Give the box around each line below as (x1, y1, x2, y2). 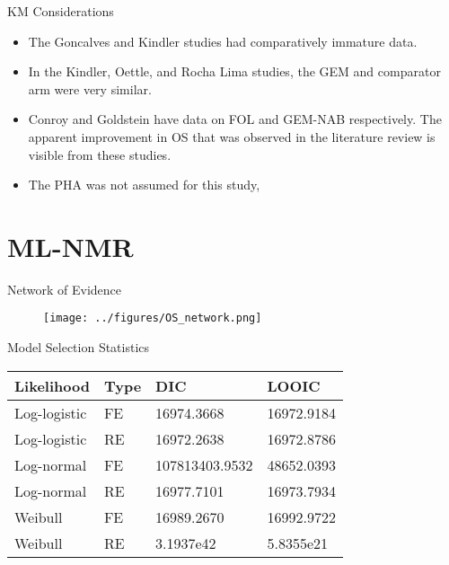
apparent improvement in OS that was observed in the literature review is (28, 127, 436, 146)
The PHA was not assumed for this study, (28, 175, 260, 194)
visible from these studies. (28, 145, 172, 163)
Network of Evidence (7, 279, 122, 298)
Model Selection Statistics (7, 338, 150, 357)
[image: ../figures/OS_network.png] (43, 312, 262, 325)
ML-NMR (7, 227, 134, 264)
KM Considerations (7, 2, 114, 20)
